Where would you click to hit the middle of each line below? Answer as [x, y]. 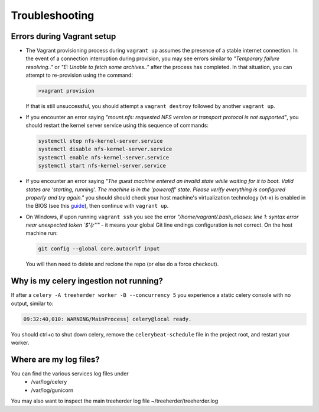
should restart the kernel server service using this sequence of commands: [117, 125]
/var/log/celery [49, 382]
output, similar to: [32, 303]
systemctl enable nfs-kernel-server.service [104, 157]
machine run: [42, 233]
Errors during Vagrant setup [64, 36]
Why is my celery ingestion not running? [87, 281]
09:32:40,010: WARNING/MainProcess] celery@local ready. [108, 319]
